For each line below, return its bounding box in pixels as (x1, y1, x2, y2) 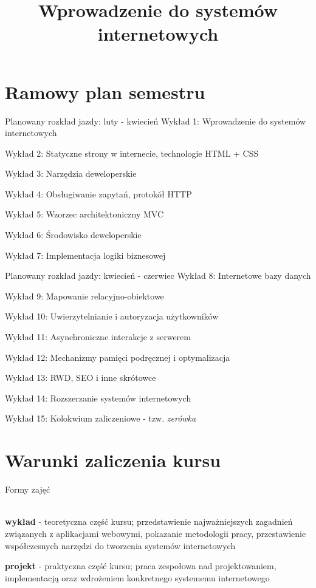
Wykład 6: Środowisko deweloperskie (5, 228, 142, 241)
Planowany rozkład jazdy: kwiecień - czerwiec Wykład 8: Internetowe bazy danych (5, 269, 311, 282)
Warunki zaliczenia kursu (5, 448, 221, 473)
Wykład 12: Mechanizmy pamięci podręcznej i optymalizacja (5, 350, 230, 363)
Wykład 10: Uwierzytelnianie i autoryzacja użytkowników (5, 310, 219, 323)
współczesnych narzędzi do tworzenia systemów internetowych (5, 539, 236, 552)
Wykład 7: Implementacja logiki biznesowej (5, 248, 166, 261)
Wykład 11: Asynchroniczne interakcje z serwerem (5, 330, 191, 343)
